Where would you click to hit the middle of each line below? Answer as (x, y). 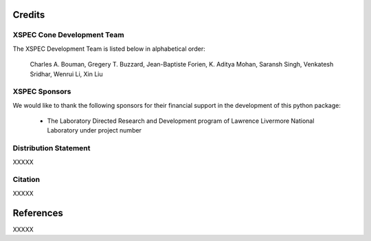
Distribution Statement (52, 148)
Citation (26, 180)
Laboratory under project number (94, 130)
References (38, 213)
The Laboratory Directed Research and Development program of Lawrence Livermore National (181, 121)
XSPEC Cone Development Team (69, 35)
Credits (29, 15)
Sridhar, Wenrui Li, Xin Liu (66, 74)
